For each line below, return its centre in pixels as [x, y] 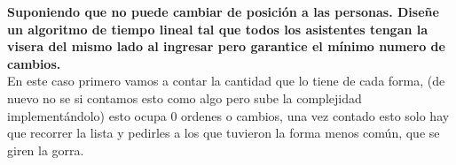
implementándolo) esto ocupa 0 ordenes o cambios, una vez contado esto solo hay [228, 115]
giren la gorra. [46, 150]
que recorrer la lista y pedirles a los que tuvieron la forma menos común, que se [224, 133]
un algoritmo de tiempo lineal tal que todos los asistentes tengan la [218, 29]
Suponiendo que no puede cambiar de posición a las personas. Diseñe [223, 11]
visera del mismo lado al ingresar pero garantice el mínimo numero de [226, 46]
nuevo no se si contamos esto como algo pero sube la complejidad [185, 97]
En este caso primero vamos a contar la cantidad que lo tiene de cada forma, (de [226, 81]
